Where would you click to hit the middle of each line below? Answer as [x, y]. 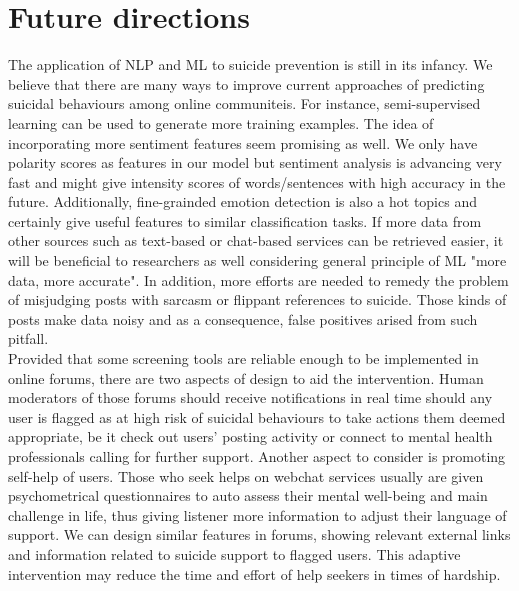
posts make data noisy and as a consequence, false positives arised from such [243, 318]
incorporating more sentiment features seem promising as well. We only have [243, 142]
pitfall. [28, 338]
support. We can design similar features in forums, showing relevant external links [259, 534]
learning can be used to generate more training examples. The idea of [221, 122]
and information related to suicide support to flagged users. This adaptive [234, 553]
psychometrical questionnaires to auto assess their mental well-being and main [248, 495]
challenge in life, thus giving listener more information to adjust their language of [257, 514]
